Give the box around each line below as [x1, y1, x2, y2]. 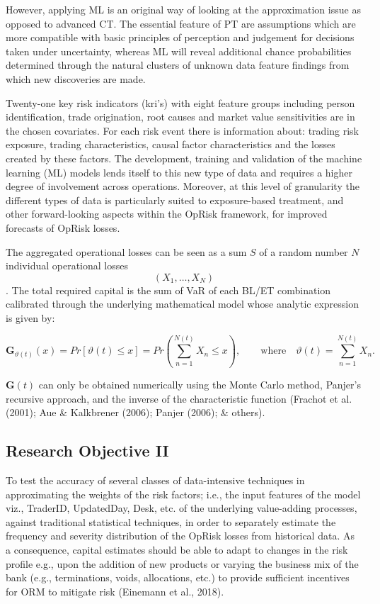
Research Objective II [6, 440, 169, 462]
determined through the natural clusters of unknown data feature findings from [6, 57, 350, 72]
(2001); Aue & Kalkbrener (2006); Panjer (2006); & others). [6, 405, 265, 420]
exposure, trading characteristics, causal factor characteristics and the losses [6, 137, 335, 152]
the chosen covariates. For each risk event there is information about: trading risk [6, 123, 359, 138]
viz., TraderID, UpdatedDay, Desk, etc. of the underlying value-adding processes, [6, 500, 357, 515]
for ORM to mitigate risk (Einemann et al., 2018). [6, 583, 224, 598]
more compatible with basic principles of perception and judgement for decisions [6, 30, 355, 45]
